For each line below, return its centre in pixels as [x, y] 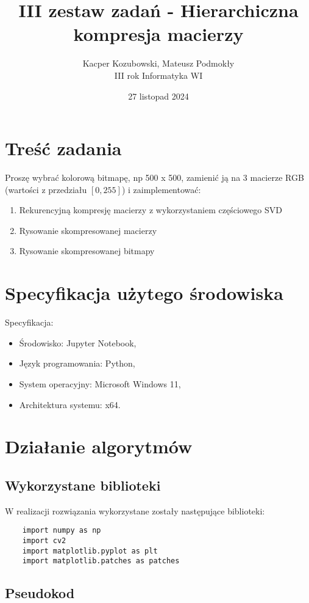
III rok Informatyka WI [158, 75]
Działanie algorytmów [99, 446]
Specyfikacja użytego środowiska [144, 293]
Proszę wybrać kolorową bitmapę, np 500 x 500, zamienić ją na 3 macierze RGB [154, 177]
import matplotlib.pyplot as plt [90, 551]
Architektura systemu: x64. [70, 404]
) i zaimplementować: [161, 189]
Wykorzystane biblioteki [83, 485]
